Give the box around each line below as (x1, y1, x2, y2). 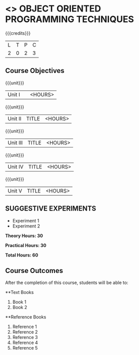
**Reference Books (5, 314, 46, 320)
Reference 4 (12, 339, 38, 345)
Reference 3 (12, 334, 38, 340)
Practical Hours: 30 (5, 242, 46, 248)
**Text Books (5, 289, 34, 295)
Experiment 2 (12, 223, 40, 229)
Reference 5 (12, 345, 38, 351)
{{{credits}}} (5, 30, 31, 36)
